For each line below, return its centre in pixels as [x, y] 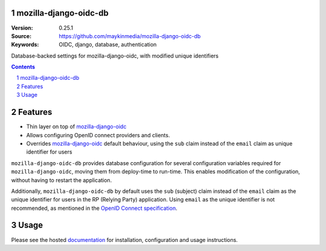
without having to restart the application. [62, 180]
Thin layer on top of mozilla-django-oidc [76, 126]
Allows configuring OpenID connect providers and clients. [98, 135]
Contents [23, 67]
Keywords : [25, 45]
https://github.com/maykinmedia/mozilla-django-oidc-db [130, 36]
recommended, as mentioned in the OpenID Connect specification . [94, 208]
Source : [21, 36]
